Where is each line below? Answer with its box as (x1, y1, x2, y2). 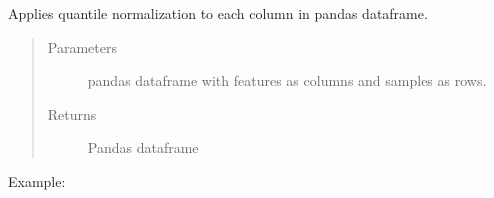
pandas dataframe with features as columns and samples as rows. (87, 70, 487, 91)
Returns (47, 103, 97, 124)
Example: (8, 170, 66, 191)
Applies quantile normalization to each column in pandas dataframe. (8, 3, 428, 23)
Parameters (47, 36, 117, 57)
